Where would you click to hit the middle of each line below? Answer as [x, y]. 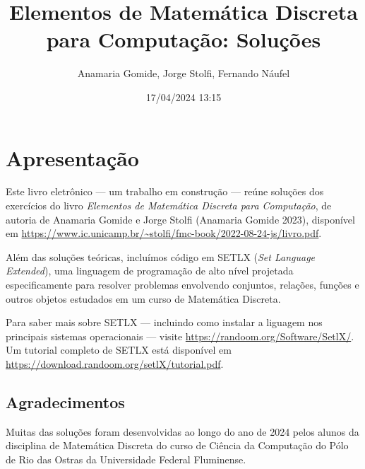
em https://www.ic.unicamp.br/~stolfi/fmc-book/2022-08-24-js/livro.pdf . [164, 233]
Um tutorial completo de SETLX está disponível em [119, 350]
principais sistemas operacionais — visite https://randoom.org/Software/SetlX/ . [180, 336]
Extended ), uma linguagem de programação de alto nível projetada [150, 271]
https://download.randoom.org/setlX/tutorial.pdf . [115, 363]
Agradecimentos [65, 401]
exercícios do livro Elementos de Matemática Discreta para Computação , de [169, 205]
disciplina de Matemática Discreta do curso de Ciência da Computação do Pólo [177, 445]
